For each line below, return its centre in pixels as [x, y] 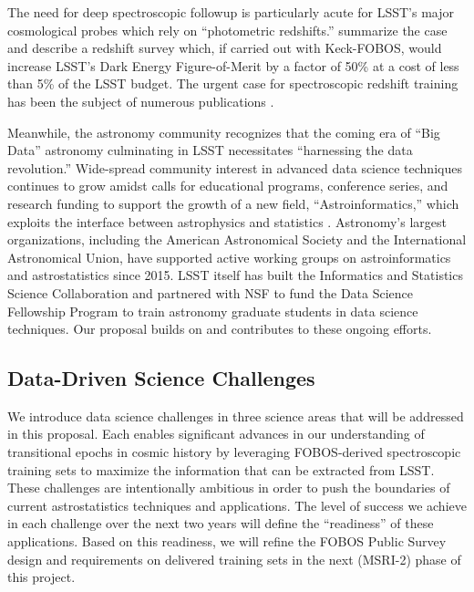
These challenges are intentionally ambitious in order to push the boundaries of [229, 488]
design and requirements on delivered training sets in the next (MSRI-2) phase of [234, 559]
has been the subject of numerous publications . [141, 101]
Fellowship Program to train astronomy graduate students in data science [213, 311]
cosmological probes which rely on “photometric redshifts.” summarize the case [227, 30]
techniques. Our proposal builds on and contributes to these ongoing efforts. [220, 329]
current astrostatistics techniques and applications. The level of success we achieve [237, 505]
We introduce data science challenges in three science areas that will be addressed [236, 415]
